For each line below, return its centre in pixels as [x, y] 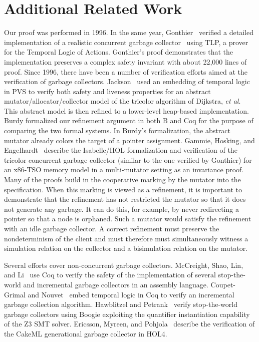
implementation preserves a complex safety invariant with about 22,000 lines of [125, 61]
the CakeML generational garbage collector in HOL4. [86, 333]
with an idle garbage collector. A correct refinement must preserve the [112, 228]
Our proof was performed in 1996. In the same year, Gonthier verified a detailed [129, 32]
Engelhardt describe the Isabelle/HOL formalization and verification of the [121, 150]
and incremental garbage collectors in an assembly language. [116, 284]
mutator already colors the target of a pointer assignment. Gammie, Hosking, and [129, 140]
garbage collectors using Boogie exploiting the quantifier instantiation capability [127, 314]
